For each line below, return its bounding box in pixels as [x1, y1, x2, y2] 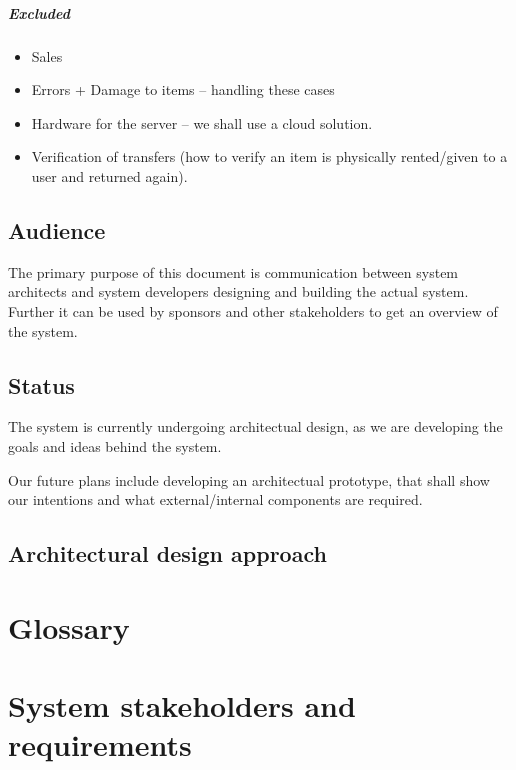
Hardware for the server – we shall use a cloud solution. [31, 112, 373, 133]
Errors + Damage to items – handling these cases [31, 79, 335, 100]
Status [8, 369, 75, 400]
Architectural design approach [8, 538, 327, 569]
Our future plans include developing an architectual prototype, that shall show [8, 469, 490, 490]
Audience [8, 214, 106, 245]
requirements [8, 724, 192, 765]
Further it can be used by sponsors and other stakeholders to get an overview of [8, 300, 498, 321]
